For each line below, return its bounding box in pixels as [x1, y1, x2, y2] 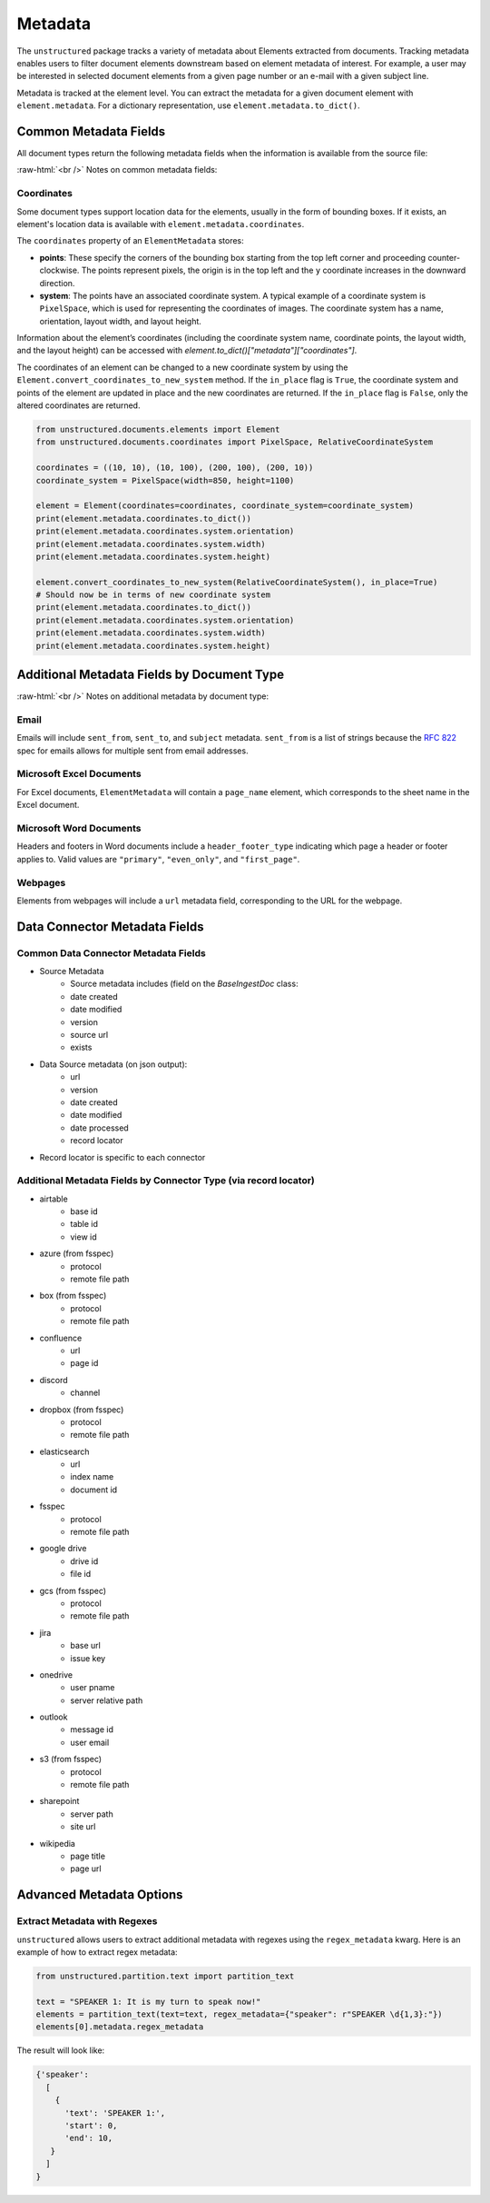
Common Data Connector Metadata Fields [16, 946, 206, 959]
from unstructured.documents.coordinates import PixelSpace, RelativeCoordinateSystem [35, 437, 434, 447]
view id [70, 1231, 97, 1242]
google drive [39, 1543, 87, 1554]
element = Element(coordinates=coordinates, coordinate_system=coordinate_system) [35, 501, 415, 511]
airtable [39, 1193, 68, 1204]
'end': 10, [64, 2133, 113, 2144]
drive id [70, 1555, 99, 1567]
